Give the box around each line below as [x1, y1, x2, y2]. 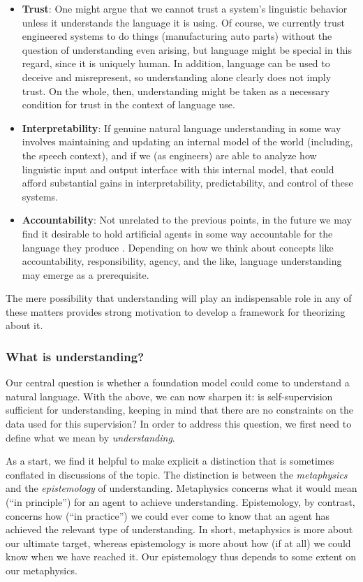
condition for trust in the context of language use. [22, 97, 235, 112]
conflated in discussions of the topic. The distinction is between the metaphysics [6, 467, 348, 481]
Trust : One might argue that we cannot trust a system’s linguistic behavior [22, 1, 348, 15]
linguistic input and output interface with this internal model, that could [22, 161, 334, 176]
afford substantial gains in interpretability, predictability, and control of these [22, 175, 353, 190]
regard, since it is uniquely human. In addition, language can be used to [22, 56, 330, 71]
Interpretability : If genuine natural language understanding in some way [22, 120, 341, 135]
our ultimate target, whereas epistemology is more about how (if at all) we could [6, 535, 351, 550]
